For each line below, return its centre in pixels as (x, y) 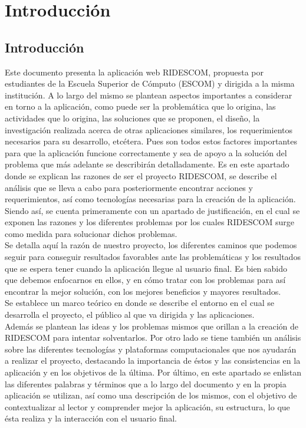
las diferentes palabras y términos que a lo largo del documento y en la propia (146, 383)
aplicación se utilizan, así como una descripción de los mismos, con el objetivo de (151, 395)
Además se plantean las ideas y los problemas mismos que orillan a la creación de (152, 326)
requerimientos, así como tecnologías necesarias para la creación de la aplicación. (150, 199)
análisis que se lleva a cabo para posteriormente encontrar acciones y (129, 187)
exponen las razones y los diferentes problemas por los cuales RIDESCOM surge (149, 222)
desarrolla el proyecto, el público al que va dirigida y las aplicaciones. (130, 315)
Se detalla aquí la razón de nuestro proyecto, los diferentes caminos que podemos (151, 245)
